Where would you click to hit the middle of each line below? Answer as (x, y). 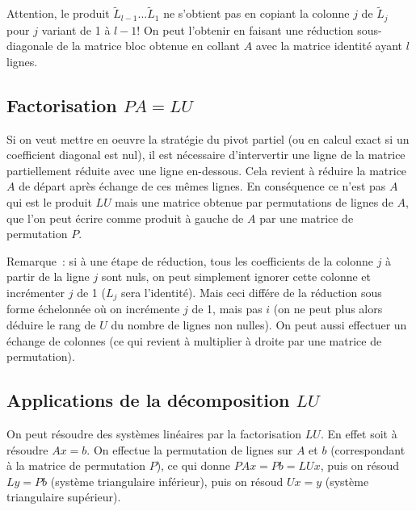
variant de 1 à (76, 29)
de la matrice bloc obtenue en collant (148, 46)
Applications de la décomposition (148, 400)
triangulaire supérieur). (64, 497)
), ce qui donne (193, 465)
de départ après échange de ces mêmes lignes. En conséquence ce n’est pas (202, 186)
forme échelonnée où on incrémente (93, 309)
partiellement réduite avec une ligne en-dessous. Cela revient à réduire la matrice (207, 170)
